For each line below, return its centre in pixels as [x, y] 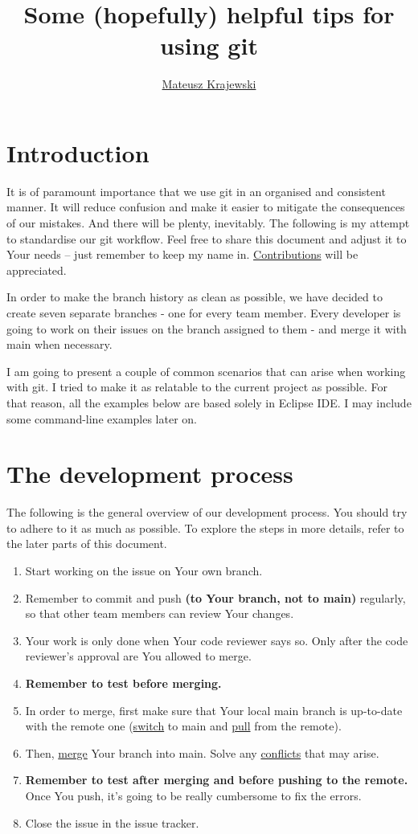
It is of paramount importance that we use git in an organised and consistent [196, 191]
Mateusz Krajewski [209, 84]
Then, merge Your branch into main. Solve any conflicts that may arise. [202, 752]
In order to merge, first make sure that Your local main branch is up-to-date [214, 710]
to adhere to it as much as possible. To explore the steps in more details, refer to [205, 527]
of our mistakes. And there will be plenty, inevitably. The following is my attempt [208, 223]
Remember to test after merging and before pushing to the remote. [217, 780]
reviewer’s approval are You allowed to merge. [138, 656]
